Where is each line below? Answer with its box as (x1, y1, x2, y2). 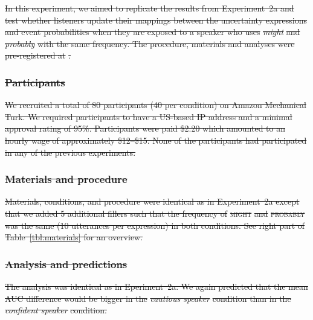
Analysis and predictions (5, 256, 127, 271)
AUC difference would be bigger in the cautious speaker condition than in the (5, 292, 291, 304)
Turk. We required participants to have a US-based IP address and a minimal (5, 110, 292, 123)
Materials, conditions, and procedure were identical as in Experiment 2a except (5, 195, 300, 208)
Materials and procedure (5, 171, 127, 187)
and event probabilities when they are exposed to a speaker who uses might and (5, 25, 300, 38)
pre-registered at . (5, 49, 71, 62)
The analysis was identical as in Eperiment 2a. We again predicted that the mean (5, 280, 308, 292)
